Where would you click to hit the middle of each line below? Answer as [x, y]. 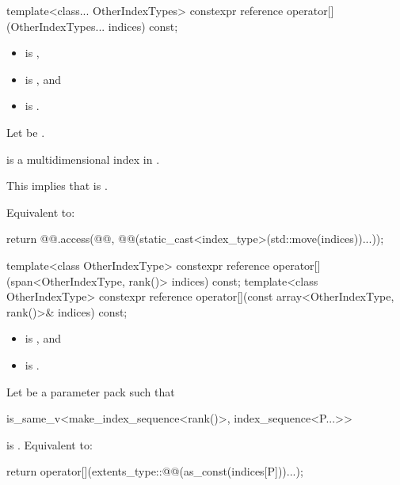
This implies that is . [57, 186]
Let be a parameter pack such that [91, 391]
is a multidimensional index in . [83, 159]
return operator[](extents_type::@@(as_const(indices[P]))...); [155, 471]
